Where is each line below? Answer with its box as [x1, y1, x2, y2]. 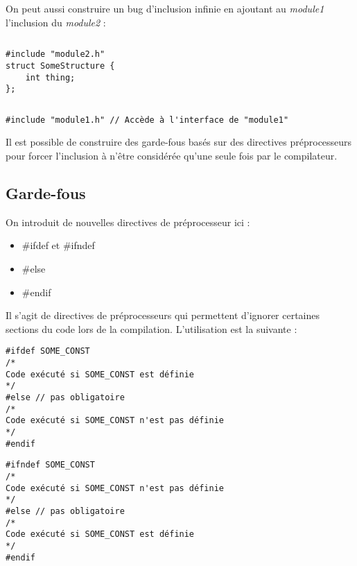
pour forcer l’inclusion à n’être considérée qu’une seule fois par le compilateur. [6, 148, 338, 163]
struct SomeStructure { [6, 60, 115, 71]
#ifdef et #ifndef [21, 238, 95, 252]
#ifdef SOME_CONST [6, 346, 90, 357]
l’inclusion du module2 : [6, 15, 106, 29]
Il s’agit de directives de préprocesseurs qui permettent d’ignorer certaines [6, 308, 320, 323]
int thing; [25, 72, 76, 83]
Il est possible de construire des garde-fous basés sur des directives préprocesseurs [6, 135, 352, 149]
